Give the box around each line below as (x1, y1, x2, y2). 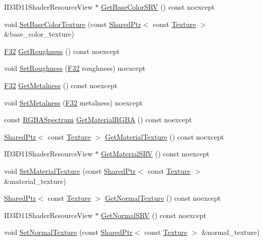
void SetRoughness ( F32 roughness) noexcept (4, 63, 146, 73)
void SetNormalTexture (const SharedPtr (4, 227, 133, 237)
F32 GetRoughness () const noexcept (4, 45, 120, 56)
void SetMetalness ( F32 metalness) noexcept (4, 97, 143, 108)
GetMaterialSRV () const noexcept (101, 148, 209, 159)
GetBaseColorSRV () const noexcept (101, 2, 215, 12)
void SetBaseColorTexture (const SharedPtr (4, 18, 141, 29)
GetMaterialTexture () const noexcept (104, 131, 224, 142)
